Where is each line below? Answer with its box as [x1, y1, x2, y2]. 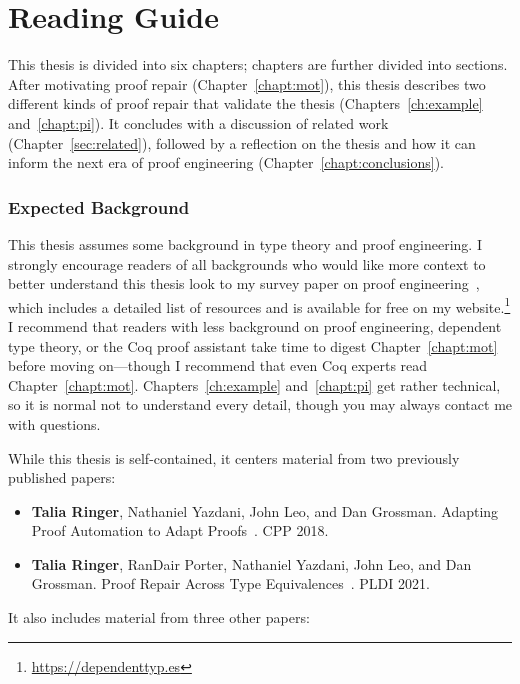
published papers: [8, 467, 116, 488]
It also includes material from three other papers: [8, 607, 310, 628]
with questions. [8, 413, 101, 434]
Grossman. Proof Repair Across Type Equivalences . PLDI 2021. [31, 573, 430, 594]
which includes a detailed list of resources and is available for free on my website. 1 [8, 293, 511, 317]
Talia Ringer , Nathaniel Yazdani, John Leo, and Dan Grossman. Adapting [31, 500, 499, 521]
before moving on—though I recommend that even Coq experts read [8, 355, 428, 376]
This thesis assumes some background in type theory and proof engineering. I [8, 233, 482, 254]
